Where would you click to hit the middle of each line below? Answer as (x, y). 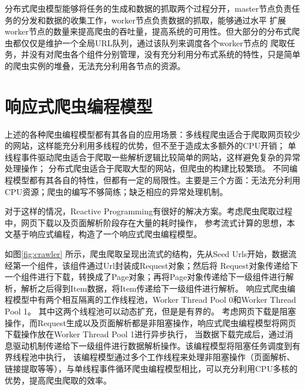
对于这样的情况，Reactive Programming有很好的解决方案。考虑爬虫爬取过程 (149, 211)
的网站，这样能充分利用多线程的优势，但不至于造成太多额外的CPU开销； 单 (150, 146)
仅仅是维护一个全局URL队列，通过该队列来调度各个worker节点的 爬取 (154, 42)
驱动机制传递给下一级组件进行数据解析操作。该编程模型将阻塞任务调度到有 (156, 345)
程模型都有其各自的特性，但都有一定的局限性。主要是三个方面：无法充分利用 (152, 180)
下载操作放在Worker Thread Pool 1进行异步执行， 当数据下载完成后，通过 (145, 334)
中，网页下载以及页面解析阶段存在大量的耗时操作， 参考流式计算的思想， (146, 222)
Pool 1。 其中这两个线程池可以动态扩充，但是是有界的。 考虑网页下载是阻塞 (150, 311)
